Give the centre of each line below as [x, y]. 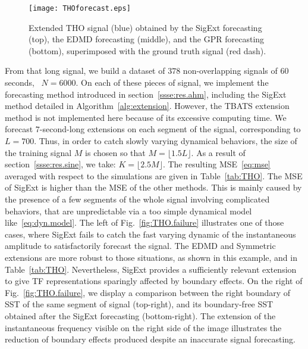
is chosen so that [115, 152]
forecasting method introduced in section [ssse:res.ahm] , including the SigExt [146, 94]
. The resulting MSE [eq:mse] [216, 164]
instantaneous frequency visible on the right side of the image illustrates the [143, 327]
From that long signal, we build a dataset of [85, 71]
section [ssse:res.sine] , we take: [60, 164]
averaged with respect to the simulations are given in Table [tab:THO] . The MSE [154, 175]
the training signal [38, 152]
